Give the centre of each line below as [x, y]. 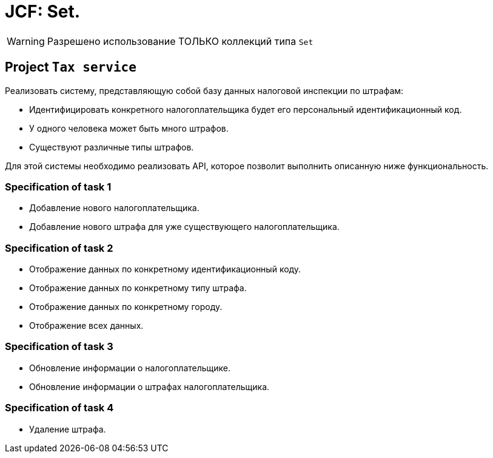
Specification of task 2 [59, 248]
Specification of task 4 [59, 408]
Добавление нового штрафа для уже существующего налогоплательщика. [184, 227]
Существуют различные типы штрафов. [112, 147]
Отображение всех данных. [86, 326]
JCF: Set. [43, 12]
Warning [26, 41]
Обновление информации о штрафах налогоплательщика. [149, 386]
